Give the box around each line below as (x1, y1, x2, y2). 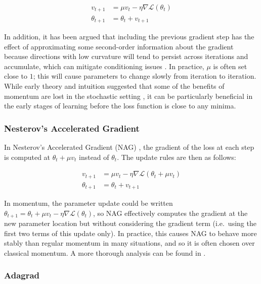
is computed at (4, 151, 51, 162)
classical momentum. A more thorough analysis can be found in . (4, 247, 206, 258)
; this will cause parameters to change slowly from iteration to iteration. (33, 71, 256, 81)
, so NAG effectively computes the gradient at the (93, 207, 248, 218)
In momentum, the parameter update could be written (4, 198, 173, 208)
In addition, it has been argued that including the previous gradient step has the (4, 31, 254, 41)
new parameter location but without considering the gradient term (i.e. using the (4, 218, 256, 229)
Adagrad (4, 269, 40, 281)
